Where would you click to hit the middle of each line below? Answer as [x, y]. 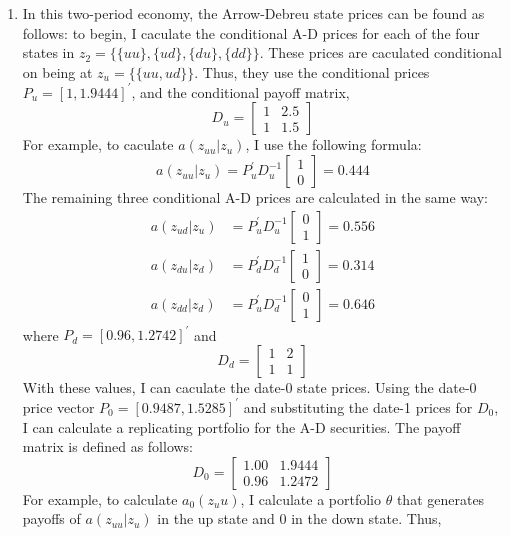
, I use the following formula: [333, 144]
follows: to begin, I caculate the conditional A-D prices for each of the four [251, 32]
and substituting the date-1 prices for [358, 406]
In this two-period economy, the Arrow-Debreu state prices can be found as [253, 13]
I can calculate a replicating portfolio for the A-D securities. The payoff [241, 426]
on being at [57, 71]
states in [48, 52]
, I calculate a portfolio [310, 498]
